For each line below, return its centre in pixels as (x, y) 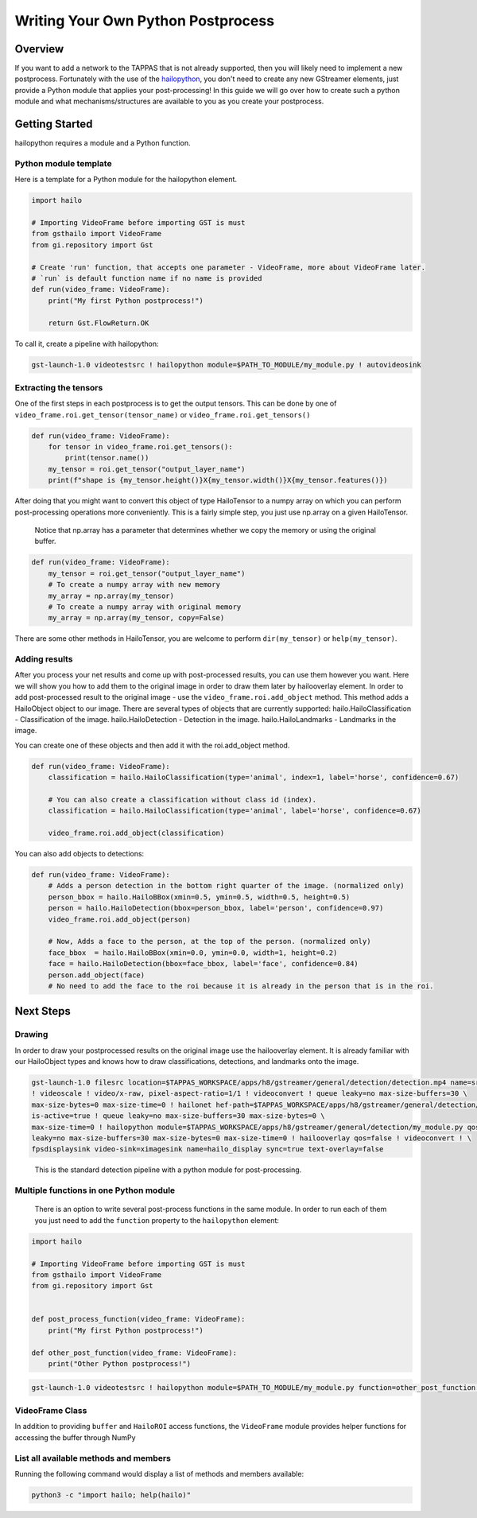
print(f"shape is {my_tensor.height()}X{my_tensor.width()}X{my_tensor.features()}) (218, 480)
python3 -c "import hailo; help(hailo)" (111, 1495)
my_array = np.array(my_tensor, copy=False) (136, 618)
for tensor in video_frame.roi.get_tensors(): (141, 447)
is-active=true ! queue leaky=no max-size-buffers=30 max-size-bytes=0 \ (178, 1116)
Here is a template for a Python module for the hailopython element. (126, 180)
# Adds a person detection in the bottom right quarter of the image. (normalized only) (226, 886)
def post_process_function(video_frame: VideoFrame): (138, 1319)
